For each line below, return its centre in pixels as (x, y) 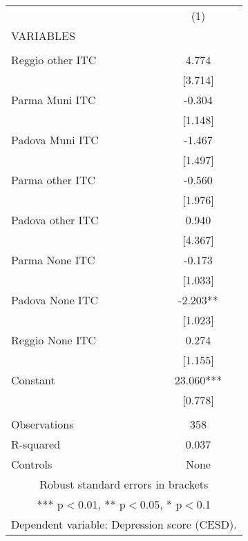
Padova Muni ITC (55, 140)
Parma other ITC (54, 180)
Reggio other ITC (54, 60)
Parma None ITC (53, 260)
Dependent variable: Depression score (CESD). (124, 524)
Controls (32, 464)
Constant (33, 380)
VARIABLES (43, 36)
